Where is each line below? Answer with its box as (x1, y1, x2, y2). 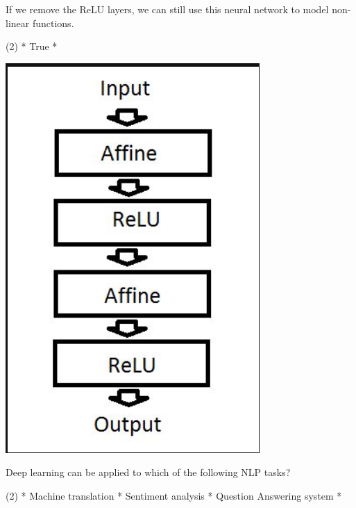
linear (6, 15, 30, 30)
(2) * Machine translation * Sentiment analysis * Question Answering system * (6, 488, 342, 502)
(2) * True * (6, 39, 58, 54)
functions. (32, 15, 74, 30)
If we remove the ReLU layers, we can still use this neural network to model (6, 2, 329, 16)
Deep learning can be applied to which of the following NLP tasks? (6, 465, 291, 480)
